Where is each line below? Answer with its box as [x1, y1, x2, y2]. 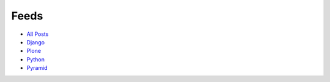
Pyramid [26, 64, 48, 72]
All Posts [26, 30, 49, 38]
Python [26, 55, 45, 63]
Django [26, 38, 45, 46]
